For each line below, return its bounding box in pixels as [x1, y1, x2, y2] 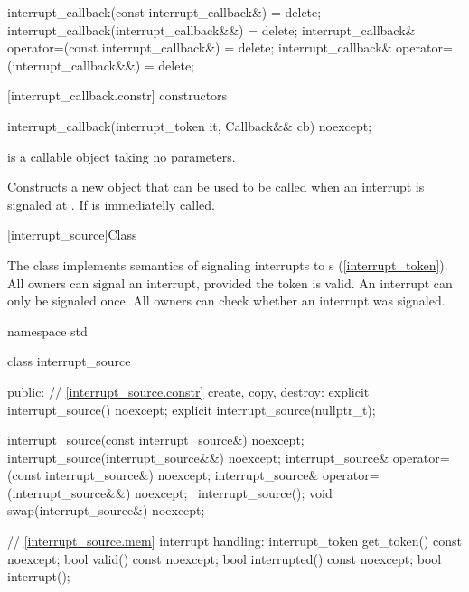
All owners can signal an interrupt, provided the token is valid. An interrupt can [7, 273, 453, 292]
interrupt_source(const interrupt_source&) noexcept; [7, 430, 305, 449]
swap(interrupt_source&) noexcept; [7, 501, 205, 520]
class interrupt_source [7, 352, 131, 371]
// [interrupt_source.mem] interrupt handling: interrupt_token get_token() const [7, 531, 462, 550]
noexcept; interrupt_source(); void [134, 483, 333, 502]
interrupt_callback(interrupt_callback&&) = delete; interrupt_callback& [7, 20, 416, 39]
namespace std [7, 321, 88, 340]
